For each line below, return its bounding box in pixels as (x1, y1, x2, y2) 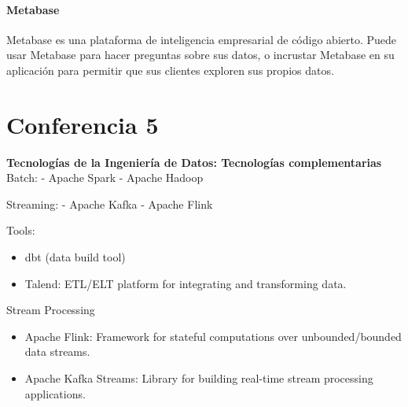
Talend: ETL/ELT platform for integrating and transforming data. (24, 275, 347, 291)
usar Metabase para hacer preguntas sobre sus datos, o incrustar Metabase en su (6, 46, 395, 63)
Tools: (6, 222, 35, 239)
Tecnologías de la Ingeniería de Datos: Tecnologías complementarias (6, 154, 382, 170)
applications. (24, 385, 86, 401)
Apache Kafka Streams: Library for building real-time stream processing (24, 370, 373, 387)
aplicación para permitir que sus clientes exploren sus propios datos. (6, 61, 334, 78)
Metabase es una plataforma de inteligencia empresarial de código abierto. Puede (6, 31, 397, 47)
